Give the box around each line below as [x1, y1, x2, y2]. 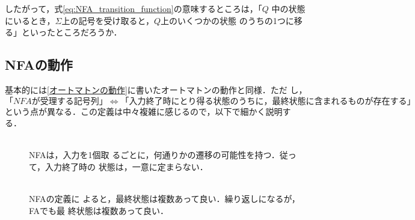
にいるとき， [5, 14, 55, 26]
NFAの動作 [5, 55, 73, 74]
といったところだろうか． [21, 26, 122, 38]
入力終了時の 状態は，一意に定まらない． [45, 160, 208, 173]
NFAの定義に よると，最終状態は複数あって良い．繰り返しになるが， [29, 192, 300, 205]
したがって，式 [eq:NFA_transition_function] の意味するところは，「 [5, 2, 262, 14]
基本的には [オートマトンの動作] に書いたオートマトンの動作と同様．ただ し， [5, 83, 307, 96]
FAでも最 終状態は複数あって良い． [29, 204, 169, 216]
